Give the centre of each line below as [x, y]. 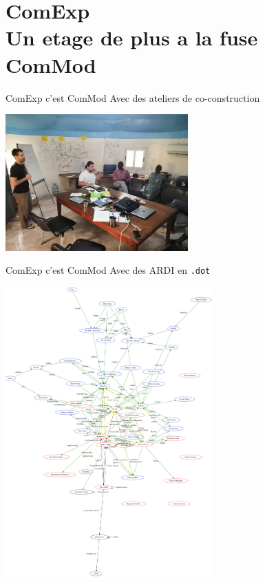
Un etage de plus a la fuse [132, 37]
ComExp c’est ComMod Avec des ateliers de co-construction [133, 97]
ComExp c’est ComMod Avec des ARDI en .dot [108, 270]
